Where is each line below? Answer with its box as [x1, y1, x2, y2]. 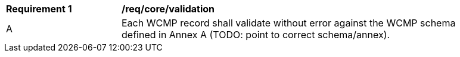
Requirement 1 [6, 3, 72, 15]
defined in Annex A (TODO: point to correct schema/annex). [122, 29, 390, 41]
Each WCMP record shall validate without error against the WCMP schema [122, 17, 456, 29]
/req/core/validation [122, 3, 215, 15]
